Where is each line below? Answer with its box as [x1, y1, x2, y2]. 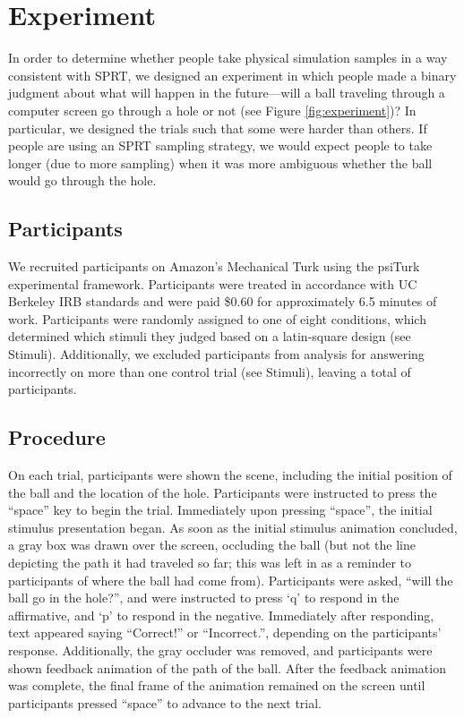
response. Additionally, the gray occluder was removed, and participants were [8, 640, 433, 659]
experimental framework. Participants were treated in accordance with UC [8, 274, 417, 293]
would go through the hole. [8, 171, 157, 190]
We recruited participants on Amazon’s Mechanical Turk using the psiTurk [8, 257, 420, 276]
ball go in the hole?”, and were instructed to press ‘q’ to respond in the [8, 588, 400, 607]
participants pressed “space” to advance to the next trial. [8, 693, 322, 712]
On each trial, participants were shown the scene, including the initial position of [8, 466, 452, 484]
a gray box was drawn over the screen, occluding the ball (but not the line [8, 535, 416, 554]
